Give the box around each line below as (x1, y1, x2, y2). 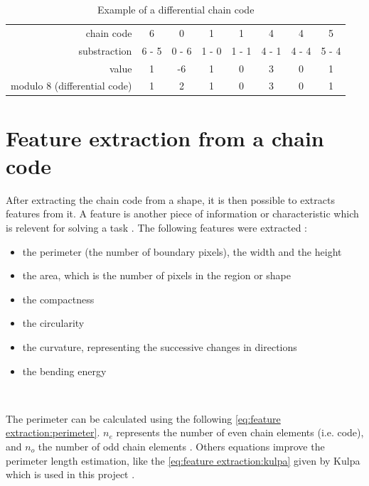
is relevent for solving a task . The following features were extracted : (6, 220, 307, 234)
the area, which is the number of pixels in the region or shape (22, 268, 292, 283)
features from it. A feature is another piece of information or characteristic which (6, 206, 359, 221)
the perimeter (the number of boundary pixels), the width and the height (22, 244, 342, 259)
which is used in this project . (6, 467, 135, 482)
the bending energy (22, 363, 107, 378)
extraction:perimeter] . (6, 425, 100, 440)
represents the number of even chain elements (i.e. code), (116, 425, 364, 440)
